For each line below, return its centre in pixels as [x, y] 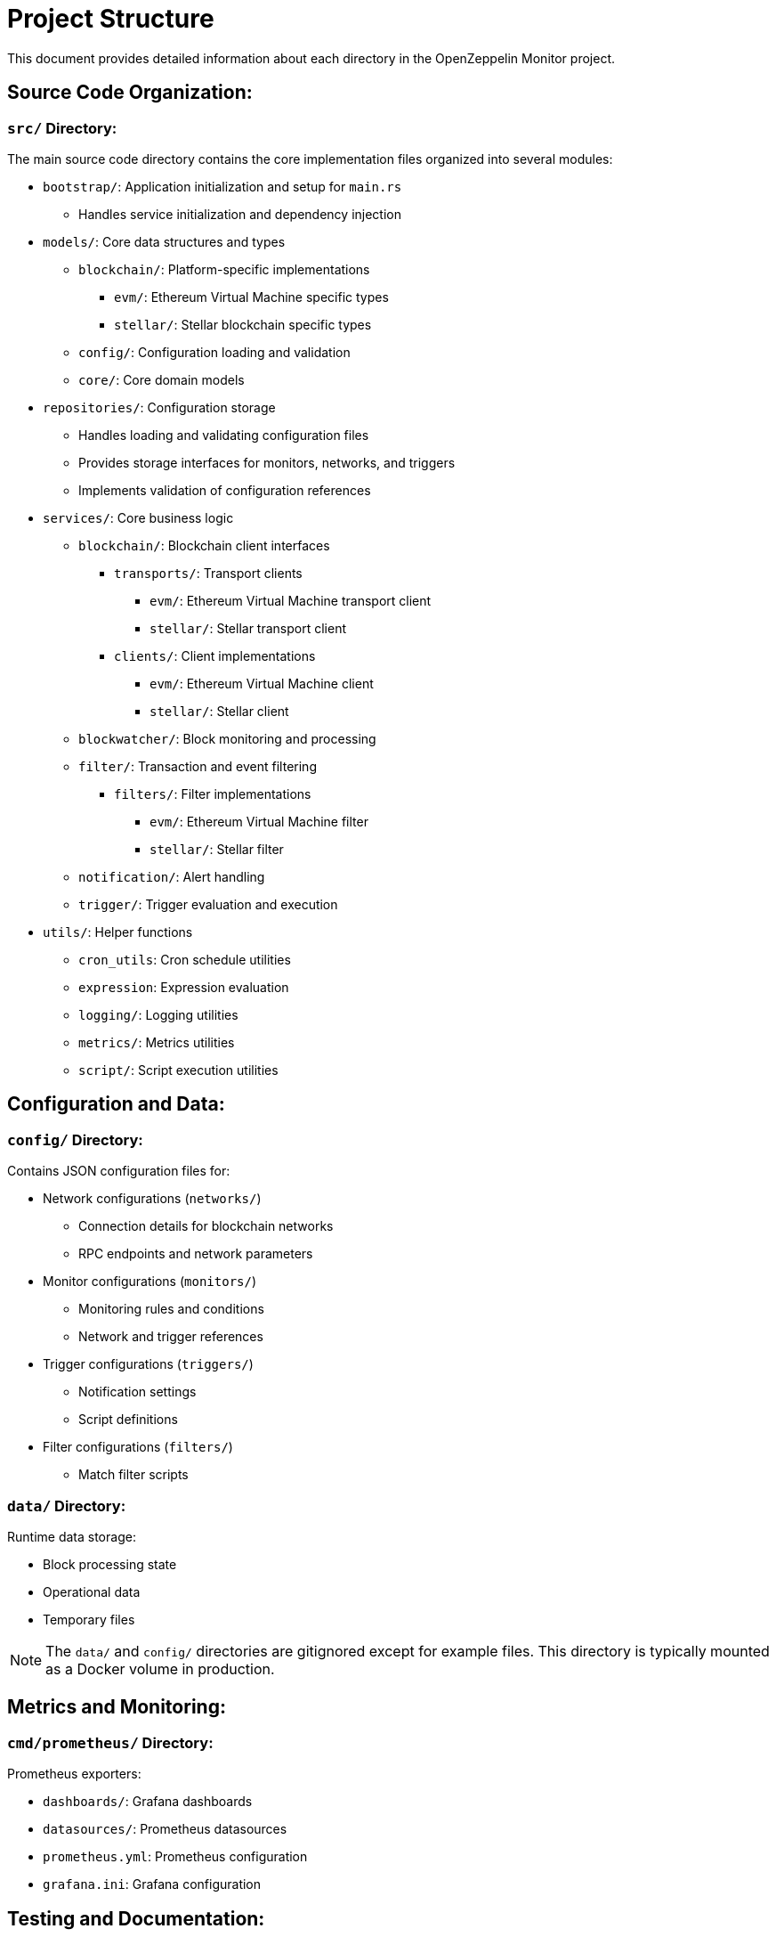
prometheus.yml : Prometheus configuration [175, 1857]
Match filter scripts [133, 1475]
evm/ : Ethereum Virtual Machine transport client [291, 600]
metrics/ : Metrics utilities [157, 1042]
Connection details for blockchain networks [206, 1226]
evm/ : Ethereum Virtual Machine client [262, 683]
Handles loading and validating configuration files [224, 435]
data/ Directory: [67, 1506]
